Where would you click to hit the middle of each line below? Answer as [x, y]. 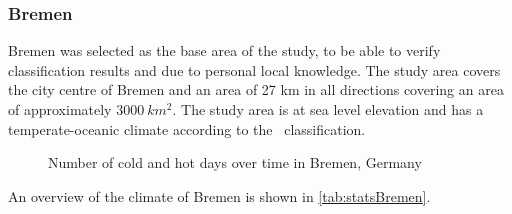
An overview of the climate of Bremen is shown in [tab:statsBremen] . [219, 195]
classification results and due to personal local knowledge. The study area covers [254, 69]
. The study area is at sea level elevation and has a [328, 109]
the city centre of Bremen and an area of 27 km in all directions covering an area [256, 89]
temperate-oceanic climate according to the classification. [187, 128]
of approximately [60, 109]
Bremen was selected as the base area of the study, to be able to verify [224, 50]
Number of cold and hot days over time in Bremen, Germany [235, 162]
